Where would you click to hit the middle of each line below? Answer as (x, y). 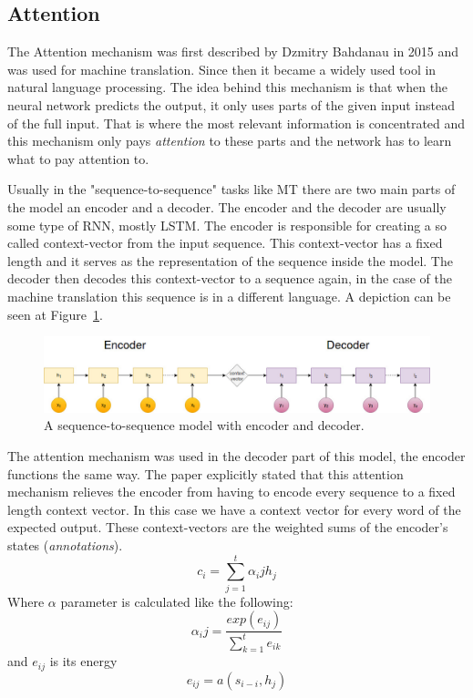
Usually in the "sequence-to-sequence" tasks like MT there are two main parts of (231, 189)
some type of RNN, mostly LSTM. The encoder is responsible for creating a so (227, 225)
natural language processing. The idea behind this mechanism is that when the (228, 87)
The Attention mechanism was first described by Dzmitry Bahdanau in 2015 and (233, 51)
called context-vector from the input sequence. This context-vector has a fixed (225, 243)
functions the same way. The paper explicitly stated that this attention (206, 473)
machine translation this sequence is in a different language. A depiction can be (229, 296)
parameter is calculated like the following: (177, 601)
